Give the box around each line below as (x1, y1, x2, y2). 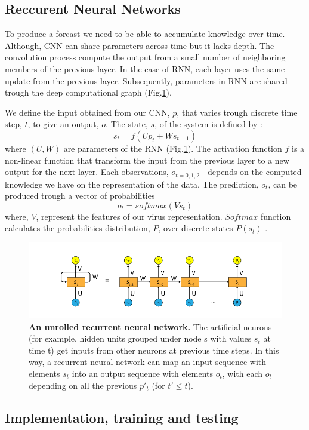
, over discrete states (158, 222, 233, 234)
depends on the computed (207, 165, 302, 178)
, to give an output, (27, 118, 99, 130)
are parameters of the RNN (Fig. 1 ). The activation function (63, 142, 282, 154)
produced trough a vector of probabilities (5, 189, 155, 202)
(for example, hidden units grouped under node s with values (29, 332, 252, 345)
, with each (222, 367, 263, 380)
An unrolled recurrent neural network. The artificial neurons (29, 320, 272, 333)
